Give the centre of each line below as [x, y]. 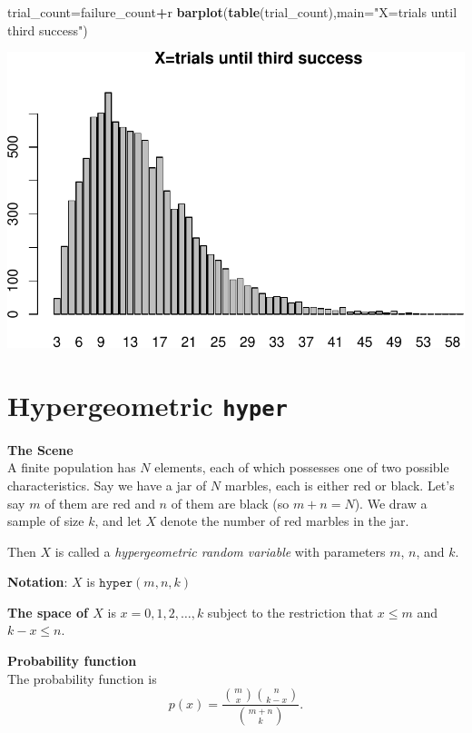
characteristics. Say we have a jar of [107, 485]
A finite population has [72, 467]
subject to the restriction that [290, 612]
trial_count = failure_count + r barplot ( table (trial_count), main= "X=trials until [232, 12]
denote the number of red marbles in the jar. [285, 521]
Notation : [38, 582]
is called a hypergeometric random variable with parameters [220, 551]
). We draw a [391, 503]
